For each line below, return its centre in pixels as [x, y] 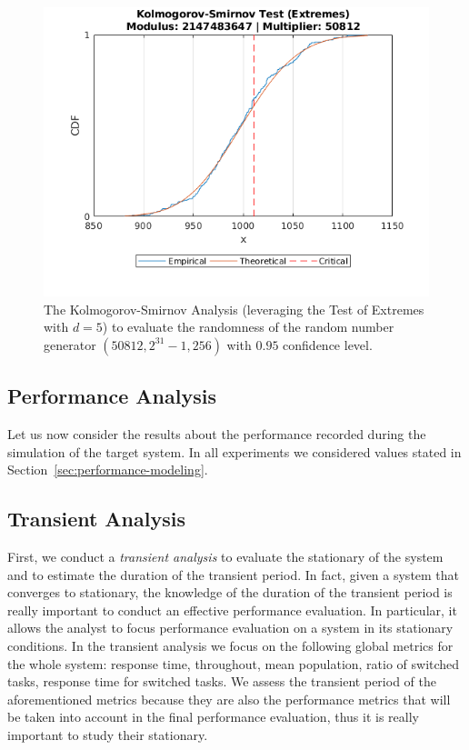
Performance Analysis [112, 396]
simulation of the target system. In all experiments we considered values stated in [234, 451]
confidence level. [328, 344]
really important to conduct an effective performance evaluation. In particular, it [232, 610]
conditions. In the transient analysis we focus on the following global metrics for [230, 645]
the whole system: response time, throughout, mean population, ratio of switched [234, 663]
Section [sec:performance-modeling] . [108, 470]
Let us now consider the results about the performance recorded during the [217, 433]
